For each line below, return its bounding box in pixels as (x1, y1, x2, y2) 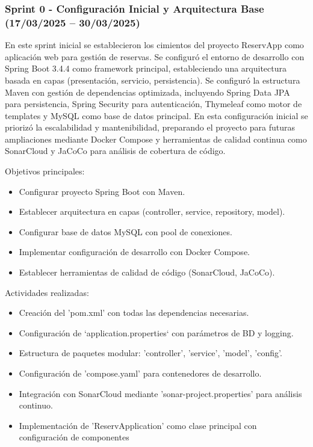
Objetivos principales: (5, 165, 85, 177)
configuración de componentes (19, 431, 129, 443)
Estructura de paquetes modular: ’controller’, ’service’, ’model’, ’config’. (19, 347, 282, 359)
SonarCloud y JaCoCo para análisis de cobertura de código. (5, 144, 226, 157)
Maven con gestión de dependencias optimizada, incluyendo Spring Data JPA (5, 85, 290, 98)
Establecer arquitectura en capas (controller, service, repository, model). (19, 205, 285, 218)
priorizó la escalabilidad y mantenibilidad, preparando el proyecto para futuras (5, 121, 295, 134)
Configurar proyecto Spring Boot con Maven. (19, 185, 185, 197)
